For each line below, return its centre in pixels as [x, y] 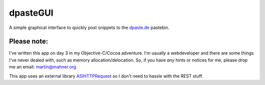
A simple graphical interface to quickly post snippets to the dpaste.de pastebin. [89, 28]
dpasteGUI [31, 13]
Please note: [29, 42]
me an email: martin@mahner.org [43, 67]
